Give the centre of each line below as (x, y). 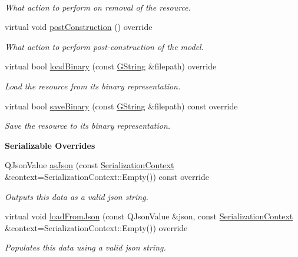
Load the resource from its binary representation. (93, 86)
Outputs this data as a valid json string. (77, 196)
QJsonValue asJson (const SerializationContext (90, 165)
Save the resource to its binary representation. (88, 126)
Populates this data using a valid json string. (85, 247)
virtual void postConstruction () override (79, 27)
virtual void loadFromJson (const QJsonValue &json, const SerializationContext (149, 216)
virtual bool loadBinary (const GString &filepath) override (111, 66)
